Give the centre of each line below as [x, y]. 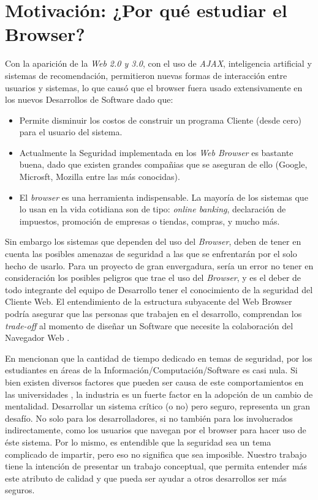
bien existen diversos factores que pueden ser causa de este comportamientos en [154, 382]
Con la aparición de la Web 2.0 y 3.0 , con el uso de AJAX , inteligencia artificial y [158, 63]
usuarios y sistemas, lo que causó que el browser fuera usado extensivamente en [154, 87]
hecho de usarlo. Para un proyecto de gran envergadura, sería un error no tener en [159, 265]
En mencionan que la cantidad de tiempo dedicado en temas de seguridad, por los [159, 358]
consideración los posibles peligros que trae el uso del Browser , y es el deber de [153, 278]
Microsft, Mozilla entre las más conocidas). [100, 177]
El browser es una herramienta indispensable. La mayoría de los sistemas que [164, 197]
